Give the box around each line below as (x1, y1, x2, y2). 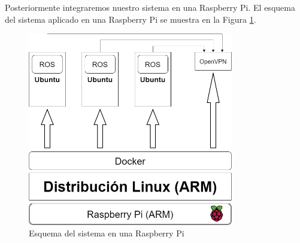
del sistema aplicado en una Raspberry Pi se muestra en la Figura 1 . (5, 13, 256, 25)
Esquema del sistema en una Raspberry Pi (29, 227, 184, 239)
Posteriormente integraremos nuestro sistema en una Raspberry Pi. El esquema (5, 1, 295, 13)
